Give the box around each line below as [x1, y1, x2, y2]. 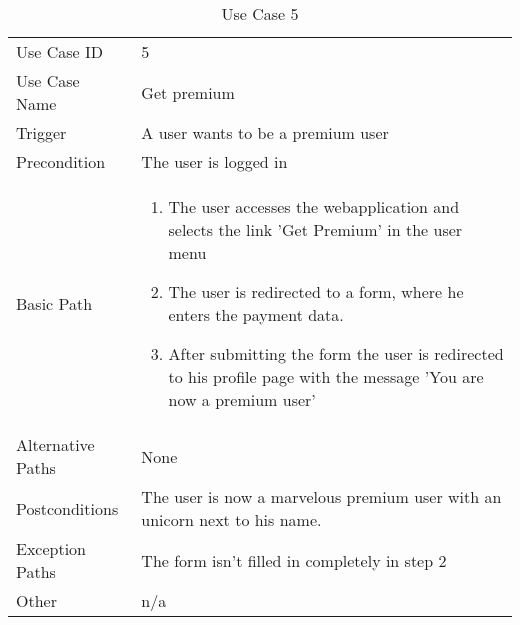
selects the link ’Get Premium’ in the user [168, 218, 463, 241]
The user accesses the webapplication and [168, 195, 460, 218]
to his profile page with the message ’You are [168, 365, 484, 388]
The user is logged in [141, 150, 288, 173]
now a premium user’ [168, 388, 316, 411]
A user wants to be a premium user [141, 121, 389, 144]
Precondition [16, 150, 106, 173]
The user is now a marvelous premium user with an [141, 485, 502, 508]
